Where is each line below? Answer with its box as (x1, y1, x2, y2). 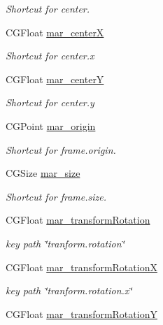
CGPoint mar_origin (6, 118, 96, 133)
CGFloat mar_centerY (6, 71, 104, 86)
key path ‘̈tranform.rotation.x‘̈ (6, 283, 132, 298)
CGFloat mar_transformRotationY (6, 306, 157, 321)
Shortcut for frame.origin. (6, 142, 116, 157)
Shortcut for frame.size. (6, 189, 107, 203)
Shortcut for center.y (6, 95, 94, 110)
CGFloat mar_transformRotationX (6, 259, 157, 274)
